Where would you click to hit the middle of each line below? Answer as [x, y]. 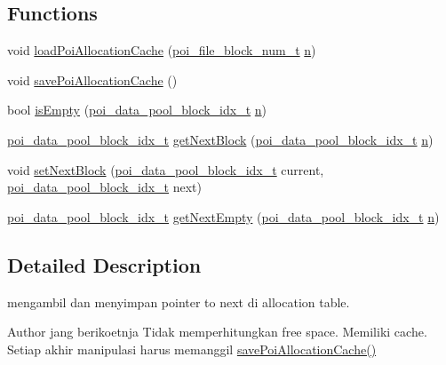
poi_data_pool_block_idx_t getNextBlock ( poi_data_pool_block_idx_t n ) [220, 139]
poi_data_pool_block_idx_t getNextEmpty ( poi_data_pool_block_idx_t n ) [223, 216]
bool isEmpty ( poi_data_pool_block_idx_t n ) [137, 110]
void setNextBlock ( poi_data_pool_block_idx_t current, [166, 169]
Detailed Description [104, 264]
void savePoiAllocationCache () [92, 79]
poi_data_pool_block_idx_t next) [105, 187]
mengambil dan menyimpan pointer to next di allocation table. [179, 302]
